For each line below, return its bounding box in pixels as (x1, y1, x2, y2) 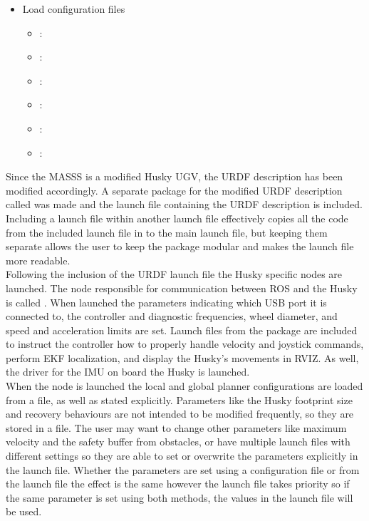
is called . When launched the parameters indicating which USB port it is (6, 294, 327, 309)
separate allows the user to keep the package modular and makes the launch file (6, 239, 354, 254)
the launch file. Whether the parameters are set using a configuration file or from (6, 462, 360, 477)
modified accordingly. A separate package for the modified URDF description (6, 182, 343, 197)
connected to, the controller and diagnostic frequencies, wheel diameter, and (6, 309, 338, 324)
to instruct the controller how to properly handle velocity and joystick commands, (6, 336, 364, 351)
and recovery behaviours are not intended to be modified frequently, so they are (6, 406, 354, 421)
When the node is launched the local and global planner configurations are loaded (6, 378, 363, 393)
